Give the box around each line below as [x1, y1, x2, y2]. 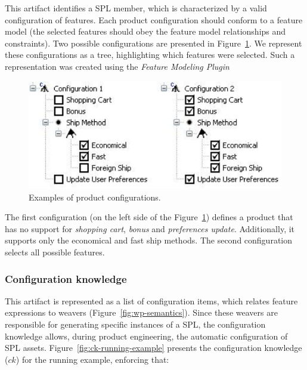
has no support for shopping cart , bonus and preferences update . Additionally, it [5, 222, 295, 235]
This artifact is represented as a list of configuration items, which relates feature [5, 294, 298, 307]
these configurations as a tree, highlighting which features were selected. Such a [5, 48, 295, 61]
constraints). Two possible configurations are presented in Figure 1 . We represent [5, 36, 302, 49]
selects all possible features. [5, 246, 105, 258]
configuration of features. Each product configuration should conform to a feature [5, 13, 303, 26]
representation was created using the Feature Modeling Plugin [5, 60, 230, 72]
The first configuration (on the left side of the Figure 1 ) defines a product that [5, 211, 293, 223]
